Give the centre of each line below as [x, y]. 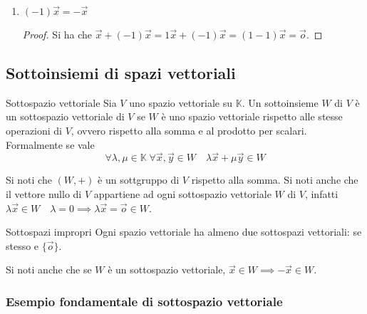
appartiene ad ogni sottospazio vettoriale [182, 193]
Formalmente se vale [50, 144]
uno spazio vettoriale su [181, 102]
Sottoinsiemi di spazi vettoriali [121, 72]
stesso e [22, 245]
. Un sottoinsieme [280, 102]
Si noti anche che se [49, 269]
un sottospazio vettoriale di [65, 116]
